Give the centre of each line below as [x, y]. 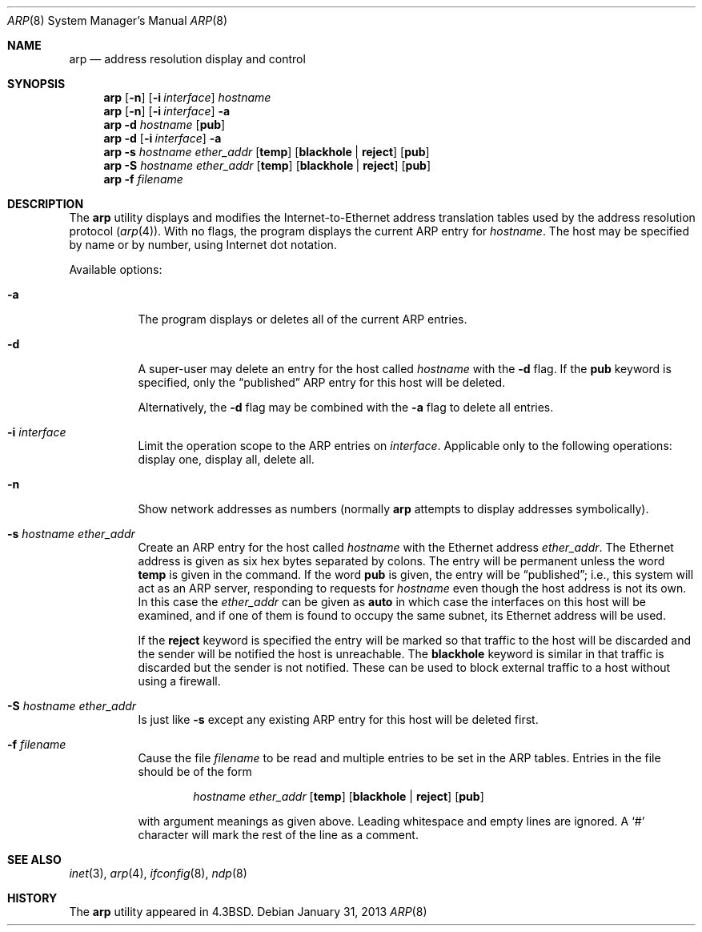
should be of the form [195, 771]
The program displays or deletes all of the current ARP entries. [303, 319]
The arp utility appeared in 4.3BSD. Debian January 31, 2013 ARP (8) [248, 912]
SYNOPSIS [36, 84]
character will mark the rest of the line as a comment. [278, 835]
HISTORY [32, 898]
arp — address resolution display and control [187, 59]
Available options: [116, 269]
